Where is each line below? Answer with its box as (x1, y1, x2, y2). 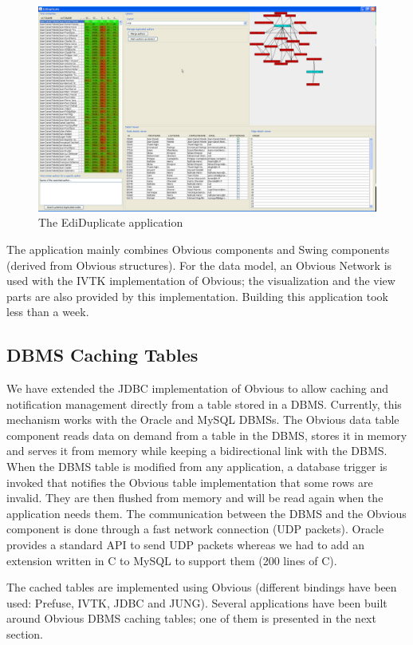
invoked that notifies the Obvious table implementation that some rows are (6, 473, 373, 490)
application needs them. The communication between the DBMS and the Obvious (6, 505, 407, 521)
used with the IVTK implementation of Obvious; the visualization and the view (6, 272, 395, 289)
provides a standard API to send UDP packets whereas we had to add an (6, 536, 365, 553)
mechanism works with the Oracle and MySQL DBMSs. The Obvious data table (6, 411, 399, 428)
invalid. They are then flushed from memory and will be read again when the (6, 489, 383, 506)
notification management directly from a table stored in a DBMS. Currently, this (6, 395, 402, 412)
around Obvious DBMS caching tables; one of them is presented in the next (6, 610, 376, 627)
